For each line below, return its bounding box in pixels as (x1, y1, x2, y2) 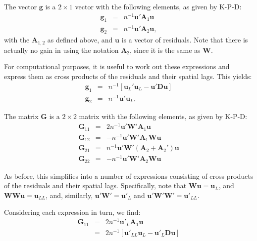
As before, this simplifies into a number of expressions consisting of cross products (4, 170, 254, 181)
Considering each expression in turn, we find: (4, 206, 141, 217)
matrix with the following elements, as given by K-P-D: (79, 111, 247, 121)
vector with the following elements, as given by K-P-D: (75, 1, 242, 11)
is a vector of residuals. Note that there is (121, 35, 248, 45)
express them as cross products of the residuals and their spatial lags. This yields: (4, 71, 252, 81)
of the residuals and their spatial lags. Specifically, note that (4, 180, 187, 191)
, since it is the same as (130, 44, 201, 55)
